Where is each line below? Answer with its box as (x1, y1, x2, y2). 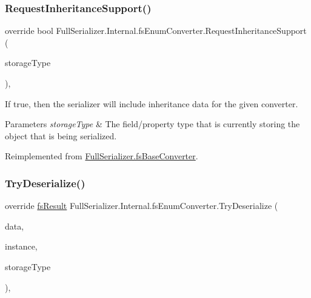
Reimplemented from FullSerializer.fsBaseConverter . (5, 150, 198, 162)
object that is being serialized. (5, 129, 117, 142)
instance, (5, 240, 38, 253)
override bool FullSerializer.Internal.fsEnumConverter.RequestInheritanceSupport (5, 24, 307, 37)
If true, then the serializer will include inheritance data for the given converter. (5, 97, 298, 110)
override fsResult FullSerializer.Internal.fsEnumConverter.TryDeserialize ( (5, 199, 278, 212)
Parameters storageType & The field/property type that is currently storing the (5, 118, 300, 130)
